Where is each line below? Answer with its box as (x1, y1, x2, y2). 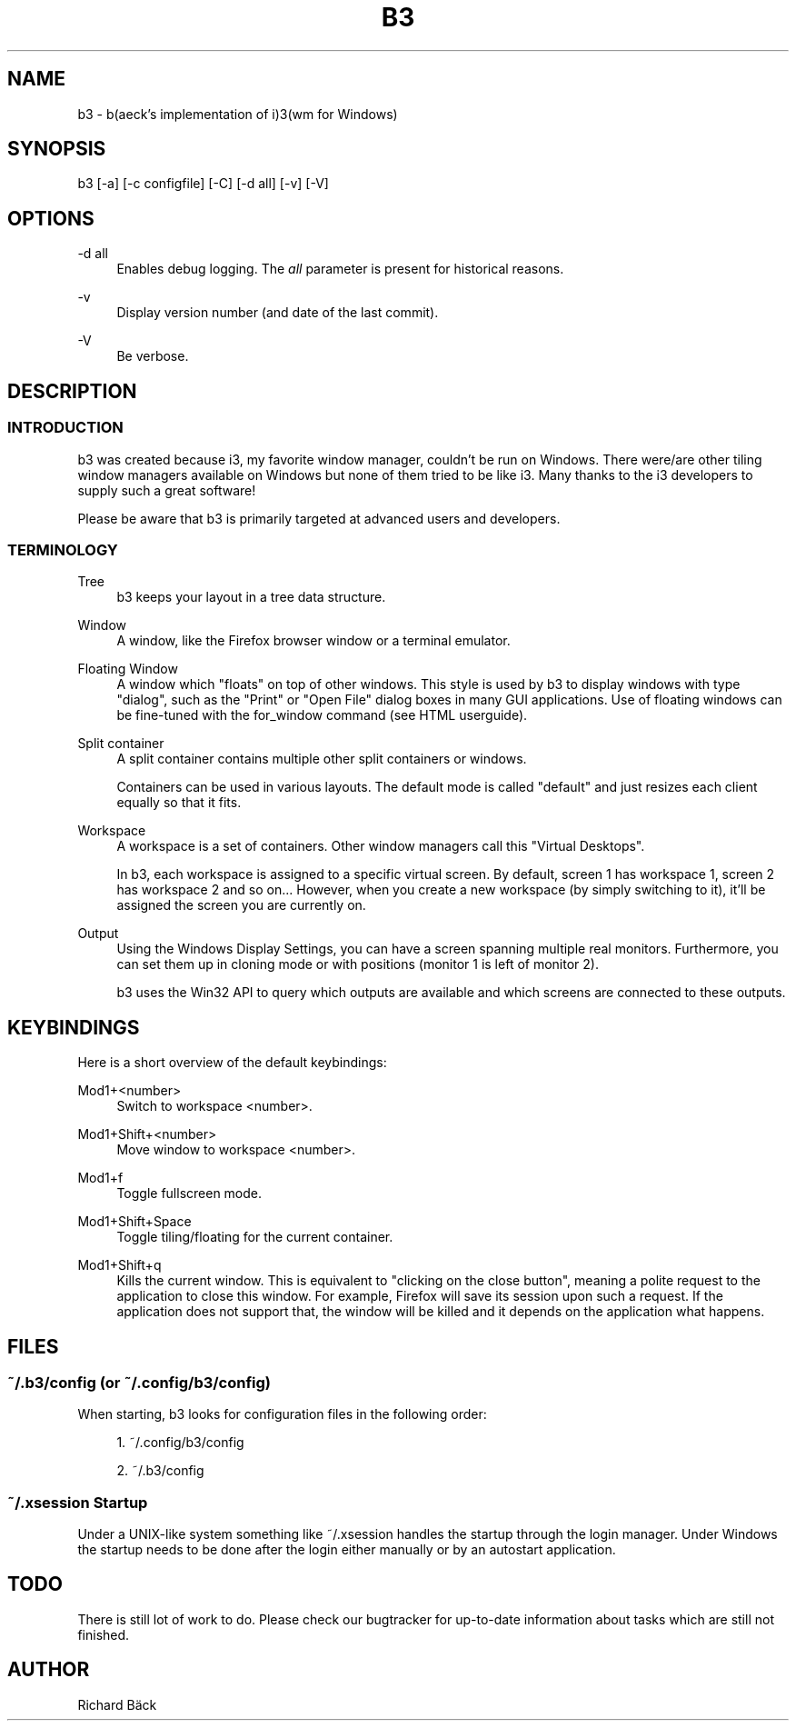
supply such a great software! (77, 482, 256, 498)
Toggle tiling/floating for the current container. (116, 1229, 393, 1245)
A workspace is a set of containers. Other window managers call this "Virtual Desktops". (116, 838, 645, 854)
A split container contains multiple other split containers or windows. (116, 751, 527, 767)
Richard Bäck (77, 1696, 157, 1713)
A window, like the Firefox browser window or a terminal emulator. (116, 633, 511, 649)
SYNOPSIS (7, 137, 106, 161)
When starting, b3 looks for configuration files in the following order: (77, 1406, 487, 1423)
